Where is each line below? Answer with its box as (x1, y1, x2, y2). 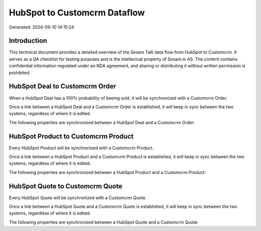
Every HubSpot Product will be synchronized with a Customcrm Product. (9, 145, 154, 151)
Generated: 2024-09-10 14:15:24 (9, 24, 74, 30)
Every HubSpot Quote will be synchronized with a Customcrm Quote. (9, 195, 147, 201)
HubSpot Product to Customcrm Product (9, 132, 134, 140)
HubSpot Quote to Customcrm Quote (9, 182, 123, 190)
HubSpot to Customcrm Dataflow (9, 7, 145, 18)
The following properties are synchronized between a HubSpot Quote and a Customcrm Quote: (9, 219, 199, 225)
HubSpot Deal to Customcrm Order (9, 82, 116, 90)
